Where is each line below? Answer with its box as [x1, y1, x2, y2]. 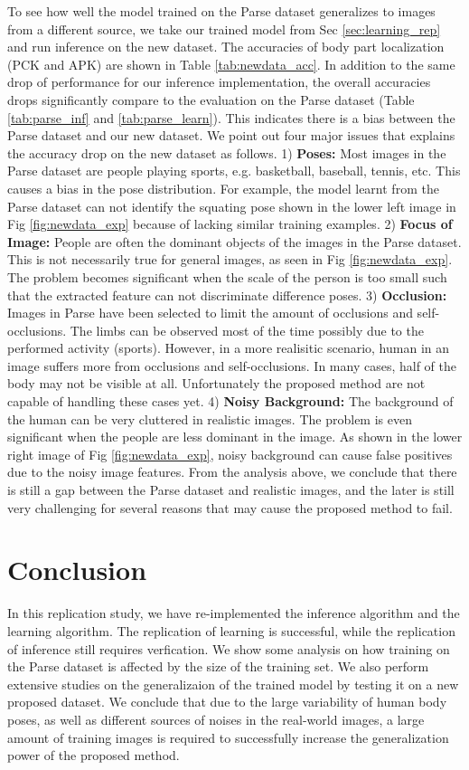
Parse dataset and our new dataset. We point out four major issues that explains [7, 126, 455, 145]
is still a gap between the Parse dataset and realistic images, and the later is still [7, 480, 455, 499]
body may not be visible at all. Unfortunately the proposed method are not [7, 374, 426, 393]
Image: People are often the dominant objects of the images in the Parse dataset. [7, 232, 462, 251]
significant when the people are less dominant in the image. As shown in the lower [7, 427, 463, 446]
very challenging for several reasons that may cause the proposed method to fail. [7, 498, 453, 517]
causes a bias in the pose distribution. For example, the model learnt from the [7, 178, 439, 197]
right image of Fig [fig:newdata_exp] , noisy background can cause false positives [7, 444, 453, 463]
